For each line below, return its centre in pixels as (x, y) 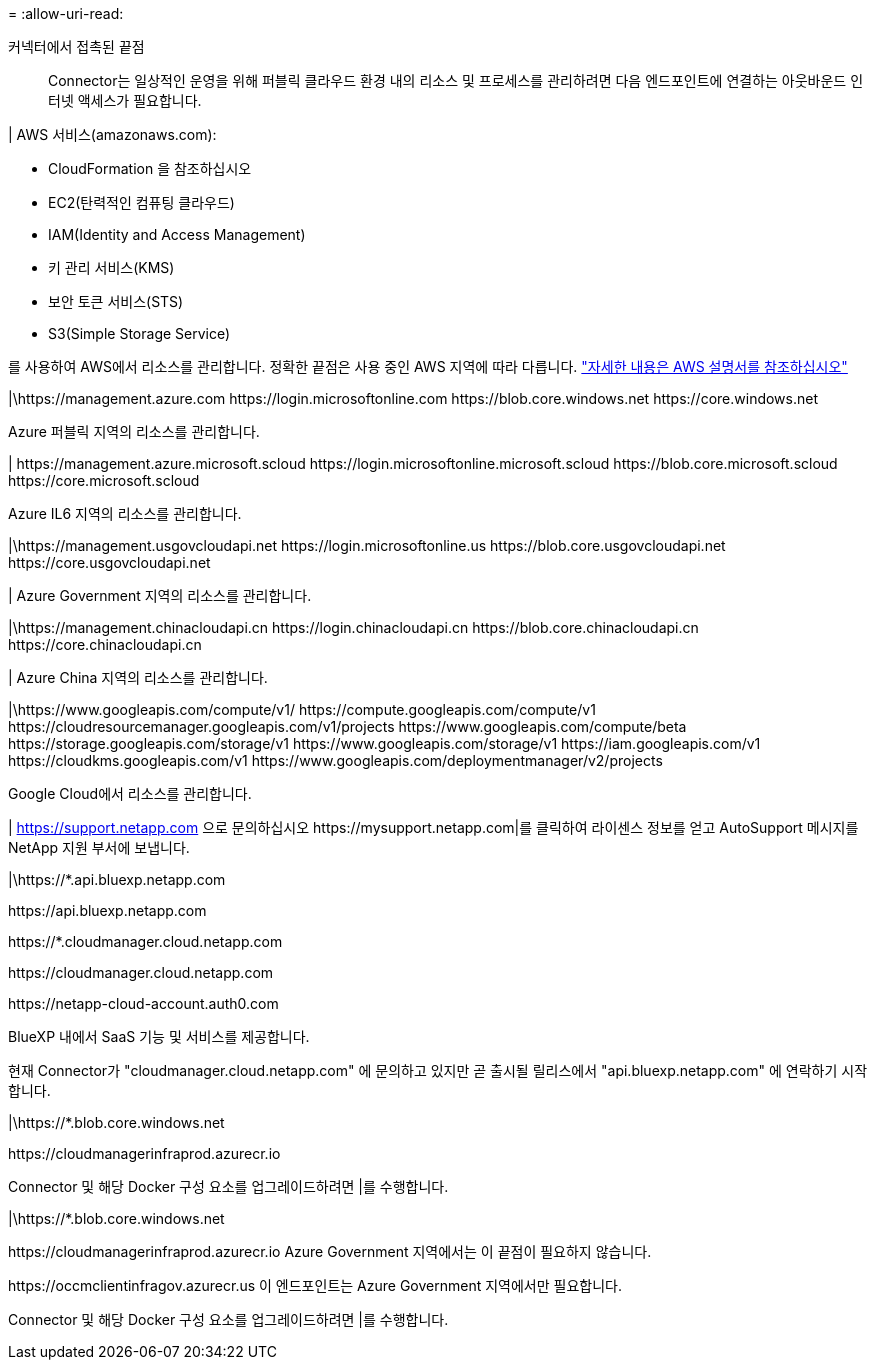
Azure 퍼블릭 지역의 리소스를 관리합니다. (134, 431)
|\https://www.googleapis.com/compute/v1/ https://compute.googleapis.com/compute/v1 (302, 709)
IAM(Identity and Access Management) (177, 234)
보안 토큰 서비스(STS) (116, 301)
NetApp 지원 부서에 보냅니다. (99, 847)
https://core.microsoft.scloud (104, 480)
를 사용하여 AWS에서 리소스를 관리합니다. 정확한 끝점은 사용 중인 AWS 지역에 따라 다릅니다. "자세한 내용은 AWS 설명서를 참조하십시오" (428, 366)
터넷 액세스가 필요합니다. (125, 100)
